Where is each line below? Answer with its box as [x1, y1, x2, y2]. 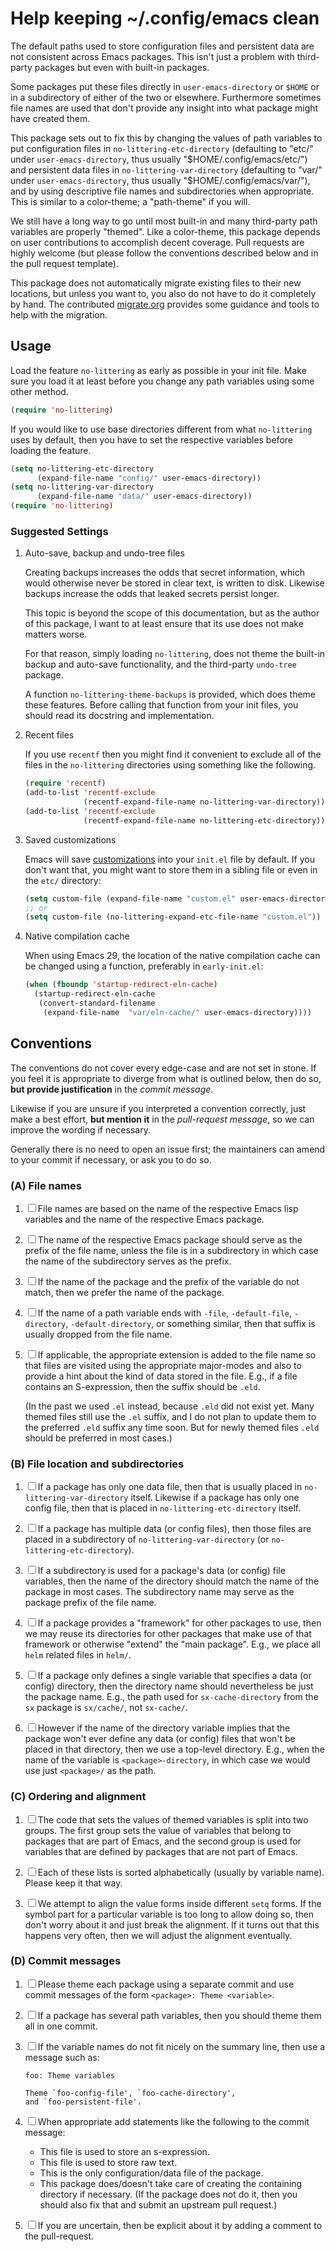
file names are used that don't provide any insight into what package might [10, 102, 319, 114]
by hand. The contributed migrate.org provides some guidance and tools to [10, 298, 320, 310]
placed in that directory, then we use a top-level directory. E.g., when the [24, 1743, 326, 1756]
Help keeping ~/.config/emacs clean [10, 7, 320, 30]
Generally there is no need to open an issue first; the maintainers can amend [10, 1143, 326, 1155]
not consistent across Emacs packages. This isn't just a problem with [10, 50, 295, 62]
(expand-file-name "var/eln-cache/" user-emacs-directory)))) [43, 1007, 312, 1017]
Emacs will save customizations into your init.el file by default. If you [24, 853, 315, 865]
